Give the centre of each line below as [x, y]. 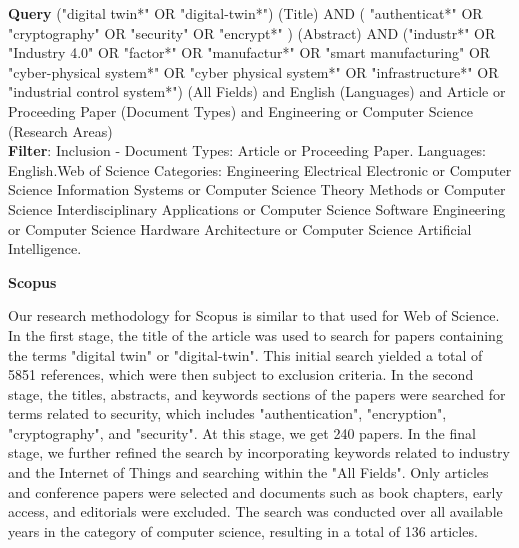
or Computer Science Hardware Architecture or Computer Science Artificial [240, 228]
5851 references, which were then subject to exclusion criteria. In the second [241, 374]
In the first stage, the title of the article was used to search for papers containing [255, 334]
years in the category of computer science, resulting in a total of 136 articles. [243, 530]
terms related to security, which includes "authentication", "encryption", [227, 413]
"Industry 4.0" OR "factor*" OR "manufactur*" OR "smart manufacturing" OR [249, 52]
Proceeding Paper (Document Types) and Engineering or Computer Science [241, 110]
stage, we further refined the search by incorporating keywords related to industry [259, 452]
